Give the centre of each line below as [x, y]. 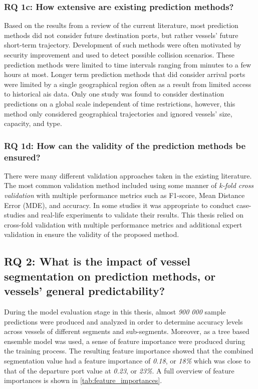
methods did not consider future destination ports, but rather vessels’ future [121, 35]
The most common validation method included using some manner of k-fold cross [129, 185]
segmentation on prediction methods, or [110, 276]
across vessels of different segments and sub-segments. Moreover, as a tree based [127, 331]
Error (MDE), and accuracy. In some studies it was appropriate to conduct [119, 205]
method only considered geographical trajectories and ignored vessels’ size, [118, 113]
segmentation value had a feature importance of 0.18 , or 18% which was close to [127, 360]
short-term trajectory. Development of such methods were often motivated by [123, 45]
